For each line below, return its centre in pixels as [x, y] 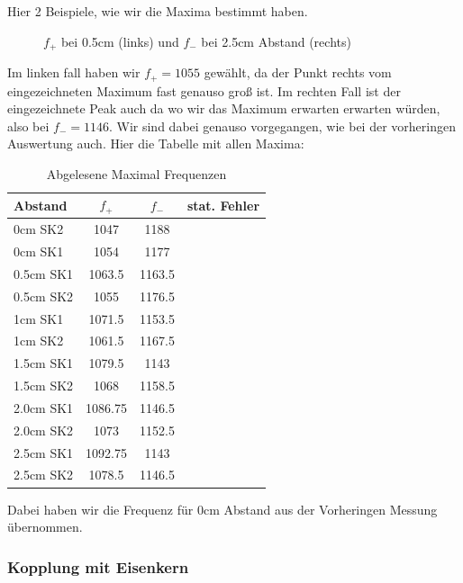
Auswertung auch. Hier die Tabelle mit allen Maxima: [156, 144]
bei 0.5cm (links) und [120, 41]
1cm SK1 [39, 318]
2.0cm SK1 [44, 407]
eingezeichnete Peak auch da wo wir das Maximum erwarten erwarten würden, [224, 108]
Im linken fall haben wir [74, 72]
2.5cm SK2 [44, 475]
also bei [28, 126]
